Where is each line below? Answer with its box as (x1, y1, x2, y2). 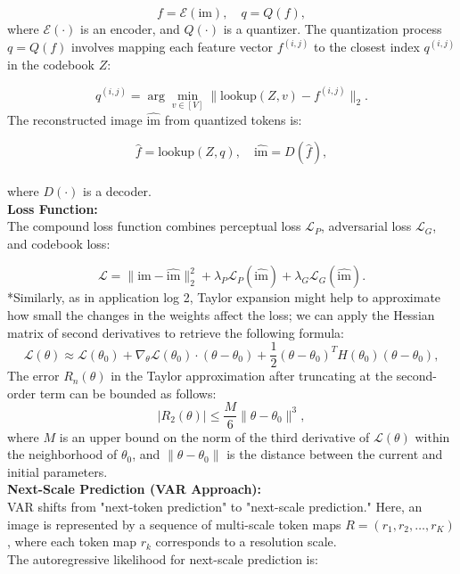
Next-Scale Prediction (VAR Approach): (7, 480, 262, 498)
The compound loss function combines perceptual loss (7, 217, 301, 235)
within (415, 427, 450, 446)
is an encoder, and (80, 20, 180, 37)
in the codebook (7, 54, 95, 73)
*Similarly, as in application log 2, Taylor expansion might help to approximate (7, 288, 441, 307)
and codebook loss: (7, 234, 111, 252)
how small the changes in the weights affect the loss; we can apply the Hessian (7, 306, 435, 324)
